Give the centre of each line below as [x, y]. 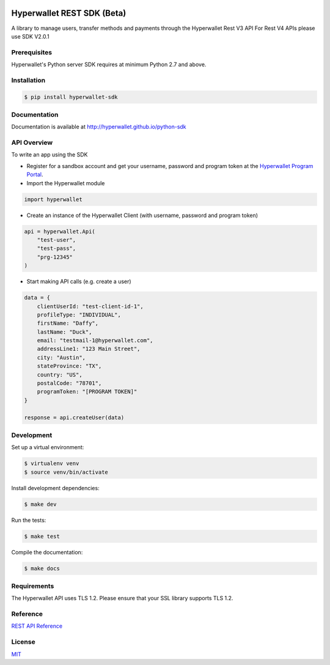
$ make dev [40, 504]
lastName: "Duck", [64, 332]
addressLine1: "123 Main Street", [89, 349]
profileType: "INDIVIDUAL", [79, 314]
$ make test [42, 536]
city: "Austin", [61, 357]
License [24, 642]
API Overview [32, 142]
